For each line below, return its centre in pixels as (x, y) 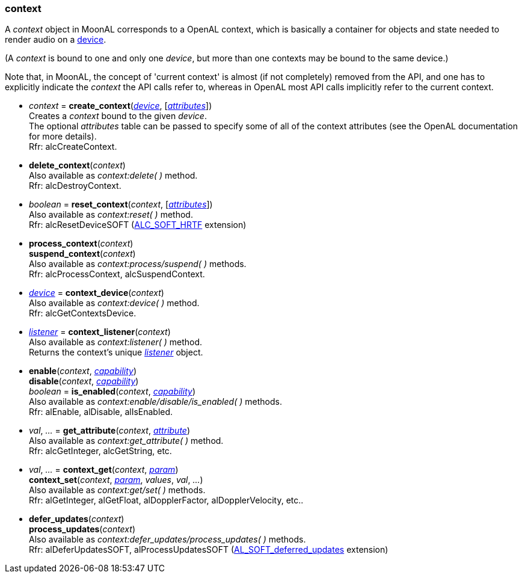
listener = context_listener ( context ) (100, 332)
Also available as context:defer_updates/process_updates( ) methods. (167, 540)
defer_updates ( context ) (77, 519)
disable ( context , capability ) (84, 381)
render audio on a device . (56, 40)
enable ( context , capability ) (83, 371)
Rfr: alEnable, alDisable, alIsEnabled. (101, 412)
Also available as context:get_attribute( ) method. (126, 441)
